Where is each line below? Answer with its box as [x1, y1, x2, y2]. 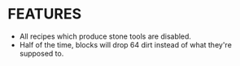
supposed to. [19, 48, 64, 58]
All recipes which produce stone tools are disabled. [19, 31, 192, 41]
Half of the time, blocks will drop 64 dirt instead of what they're [19, 39, 233, 49]
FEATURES [7, 5, 82, 23]
